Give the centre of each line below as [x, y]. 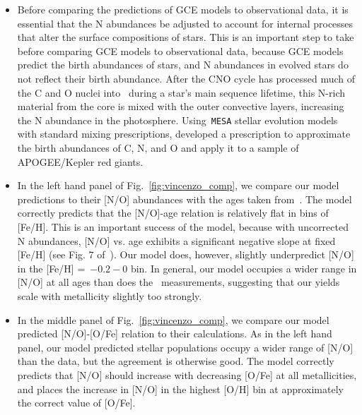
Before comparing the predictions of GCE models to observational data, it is [183, 9]
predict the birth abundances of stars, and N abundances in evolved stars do [183, 65]
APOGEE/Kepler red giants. [80, 161]
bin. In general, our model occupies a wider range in [244, 268]
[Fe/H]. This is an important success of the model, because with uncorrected [183, 226]
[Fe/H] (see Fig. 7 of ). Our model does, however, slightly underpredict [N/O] [186, 254]
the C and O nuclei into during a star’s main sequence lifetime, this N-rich [181, 92]
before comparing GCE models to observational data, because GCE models [180, 50]
